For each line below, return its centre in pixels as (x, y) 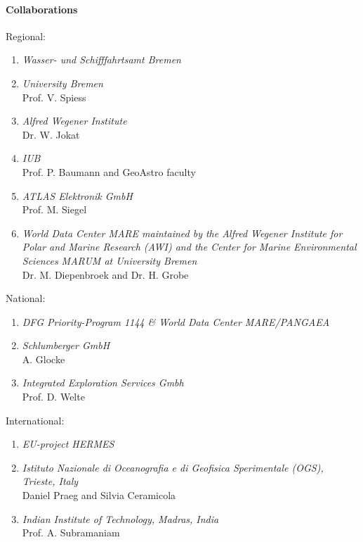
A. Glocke (44, 359)
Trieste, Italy (50, 481)
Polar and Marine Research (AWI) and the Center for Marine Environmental (189, 247)
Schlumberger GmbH (66, 345)
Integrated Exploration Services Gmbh (103, 383)
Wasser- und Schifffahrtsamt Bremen (101, 59)
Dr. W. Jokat (51, 134)
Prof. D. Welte (53, 397)
